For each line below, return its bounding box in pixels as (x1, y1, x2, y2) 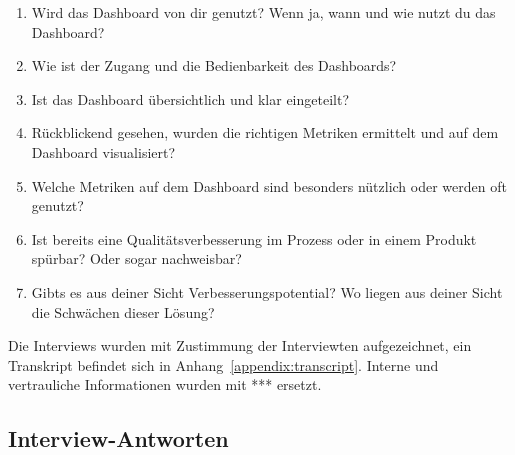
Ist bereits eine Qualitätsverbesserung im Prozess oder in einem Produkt (31, 228, 477, 249)
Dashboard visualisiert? (31, 141, 176, 162)
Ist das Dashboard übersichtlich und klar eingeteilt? (31, 88, 349, 109)
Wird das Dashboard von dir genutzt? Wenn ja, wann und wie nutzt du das (31, 2, 496, 22)
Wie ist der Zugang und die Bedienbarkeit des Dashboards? (31, 55, 397, 76)
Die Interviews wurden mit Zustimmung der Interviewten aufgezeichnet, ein (8, 335, 472, 356)
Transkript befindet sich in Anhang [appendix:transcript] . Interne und (8, 354, 439, 375)
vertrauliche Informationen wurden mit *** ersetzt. (8, 374, 322, 395)
